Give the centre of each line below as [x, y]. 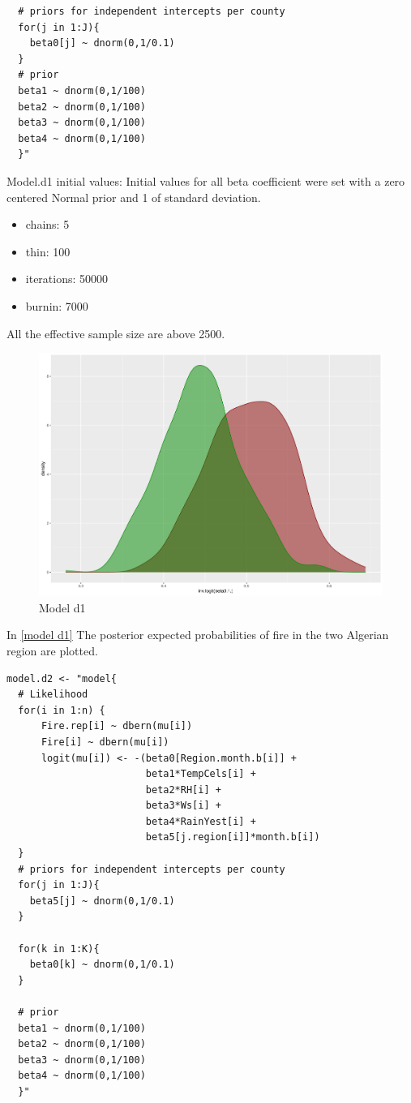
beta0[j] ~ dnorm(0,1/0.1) [102, 43]
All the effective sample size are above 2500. [116, 333]
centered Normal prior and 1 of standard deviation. [134, 197]
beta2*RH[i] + [183, 790]
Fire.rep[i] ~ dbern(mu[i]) [117, 726]
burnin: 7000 [57, 305]
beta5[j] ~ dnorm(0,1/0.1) [102, 901]
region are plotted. [52, 650]
